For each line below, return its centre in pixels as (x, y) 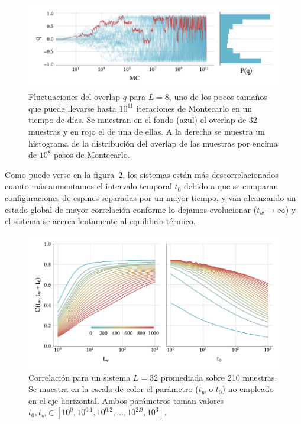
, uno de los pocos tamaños (218, 97)
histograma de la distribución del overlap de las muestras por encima (153, 143)
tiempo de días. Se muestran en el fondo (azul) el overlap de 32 (143, 120)
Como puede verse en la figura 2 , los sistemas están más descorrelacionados (142, 174)
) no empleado (248, 389)
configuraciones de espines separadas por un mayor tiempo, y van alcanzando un (150, 197)
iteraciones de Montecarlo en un (194, 108)
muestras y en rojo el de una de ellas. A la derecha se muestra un (147, 132)
